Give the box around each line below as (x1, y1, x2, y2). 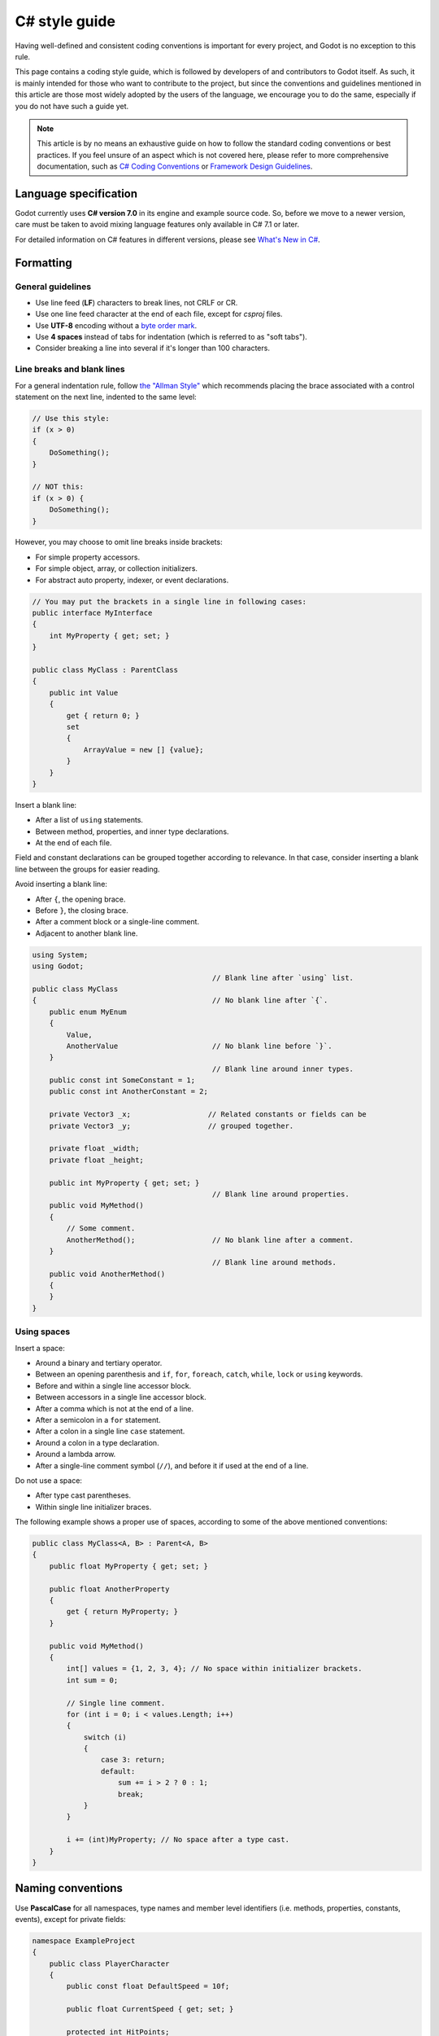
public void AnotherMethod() (49, 1269, 166, 1279)
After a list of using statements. (35, 815, 144, 825)
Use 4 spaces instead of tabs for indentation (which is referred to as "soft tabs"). (35, 332, 308, 342)
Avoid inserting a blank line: (15, 880, 107, 889)
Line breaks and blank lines (15, 363, 125, 375)
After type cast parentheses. (35, 1490, 132, 1500)
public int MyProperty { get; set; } (49, 1178, 200, 1187)
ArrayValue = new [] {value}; (83, 745, 204, 754)
